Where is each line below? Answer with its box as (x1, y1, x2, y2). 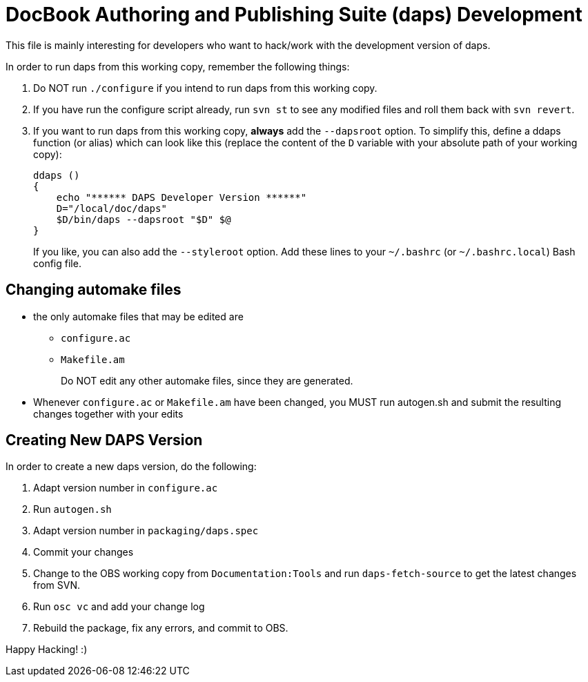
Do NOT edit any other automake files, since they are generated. (61, 374, 353, 387)
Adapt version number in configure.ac (33, 482, 218, 494)
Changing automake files (6, 281, 182, 299)
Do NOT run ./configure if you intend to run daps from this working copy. (33, 81, 378, 94)
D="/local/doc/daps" (56, 202, 167, 214)
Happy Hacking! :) (6, 643, 88, 656)
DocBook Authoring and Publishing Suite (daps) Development (6, 3, 582, 26)
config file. (33, 257, 81, 269)
